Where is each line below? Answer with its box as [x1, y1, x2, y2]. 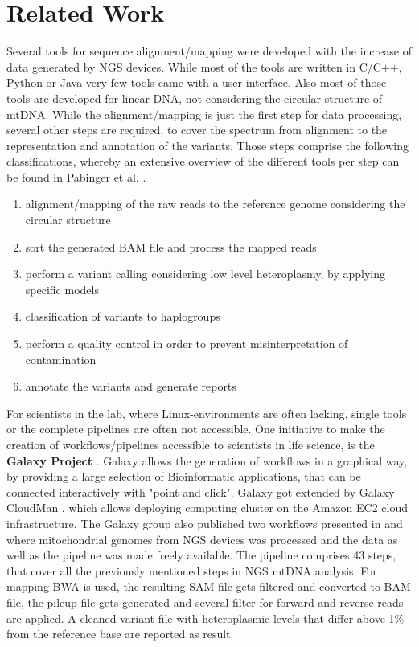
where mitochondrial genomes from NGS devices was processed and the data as [6, 530, 398, 547]
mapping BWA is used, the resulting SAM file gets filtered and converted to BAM [6, 578, 411, 595]
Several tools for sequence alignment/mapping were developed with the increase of [6, 43, 412, 59]
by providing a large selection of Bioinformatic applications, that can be [6, 468, 361, 485]
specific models [25, 281, 99, 297]
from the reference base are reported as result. [6, 625, 234, 642]
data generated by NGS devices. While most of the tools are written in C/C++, [6, 58, 402, 75]
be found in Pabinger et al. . [6, 168, 146, 185]
